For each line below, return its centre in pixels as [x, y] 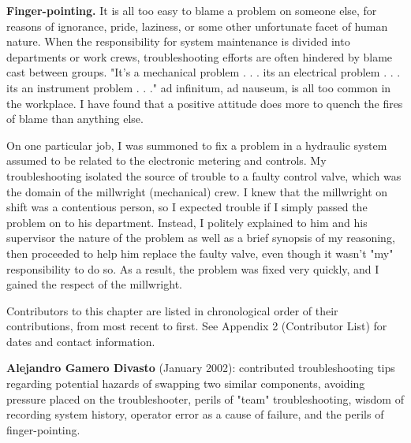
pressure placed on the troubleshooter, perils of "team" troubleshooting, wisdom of [205, 398]
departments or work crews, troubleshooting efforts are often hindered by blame [200, 56]
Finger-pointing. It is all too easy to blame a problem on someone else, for [192, 10]
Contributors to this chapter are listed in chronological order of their [172, 310]
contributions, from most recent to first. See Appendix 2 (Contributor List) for [197, 326]
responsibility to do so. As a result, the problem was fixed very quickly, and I [193, 268]
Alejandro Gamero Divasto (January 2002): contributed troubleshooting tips [201, 368]
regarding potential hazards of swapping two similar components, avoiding [186, 383]
